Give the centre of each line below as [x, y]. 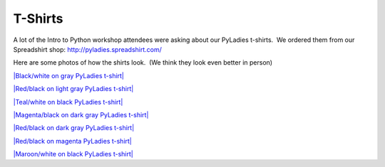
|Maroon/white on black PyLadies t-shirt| [73, 154]
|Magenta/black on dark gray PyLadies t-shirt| [81, 114]
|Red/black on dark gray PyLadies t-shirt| [74, 128]
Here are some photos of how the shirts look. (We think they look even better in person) [143, 63]
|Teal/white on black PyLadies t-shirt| [68, 102]
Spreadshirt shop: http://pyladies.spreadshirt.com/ [87, 49]
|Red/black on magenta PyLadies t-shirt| [72, 141]
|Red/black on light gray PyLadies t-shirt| [73, 89]
